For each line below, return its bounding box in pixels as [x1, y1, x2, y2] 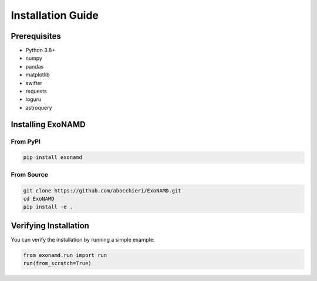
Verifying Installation [11, 221, 89, 231]
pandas [25, 63, 44, 70]
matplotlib [25, 71, 50, 79]
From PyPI [11, 137, 41, 145]
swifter [25, 79, 42, 86]
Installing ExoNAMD [11, 119, 86, 129]
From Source [11, 170, 48, 178]
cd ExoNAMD [23, 195, 55, 202]
